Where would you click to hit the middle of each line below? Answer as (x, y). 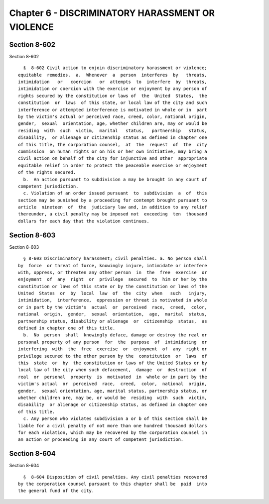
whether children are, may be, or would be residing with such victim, (113, 398)
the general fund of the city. (56, 491)
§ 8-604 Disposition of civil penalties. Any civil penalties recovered (115, 477)
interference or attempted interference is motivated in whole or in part (113, 110)
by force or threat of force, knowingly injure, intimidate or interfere (113, 265)
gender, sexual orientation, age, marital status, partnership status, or (113, 391)
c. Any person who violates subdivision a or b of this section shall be (115, 419)
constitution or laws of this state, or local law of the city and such (113, 103)
